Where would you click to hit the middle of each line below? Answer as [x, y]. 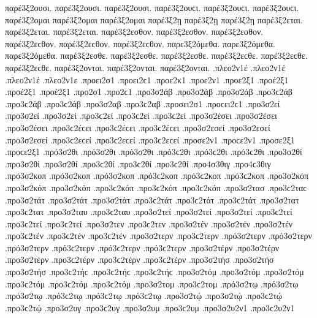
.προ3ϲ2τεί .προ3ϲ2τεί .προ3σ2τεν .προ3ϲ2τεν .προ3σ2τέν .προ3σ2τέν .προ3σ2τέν [149, 223]
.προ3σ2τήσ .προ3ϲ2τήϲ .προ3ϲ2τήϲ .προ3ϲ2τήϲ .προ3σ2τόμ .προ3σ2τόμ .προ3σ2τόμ [155, 272]
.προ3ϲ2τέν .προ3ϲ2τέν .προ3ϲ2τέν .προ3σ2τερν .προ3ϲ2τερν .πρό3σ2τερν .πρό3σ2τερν [158, 236]
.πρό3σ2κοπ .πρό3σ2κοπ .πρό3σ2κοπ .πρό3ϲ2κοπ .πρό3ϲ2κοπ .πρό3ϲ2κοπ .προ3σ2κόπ [157, 176]
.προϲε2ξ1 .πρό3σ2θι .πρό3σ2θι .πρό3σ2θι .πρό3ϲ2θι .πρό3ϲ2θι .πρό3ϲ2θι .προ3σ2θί [154, 152]
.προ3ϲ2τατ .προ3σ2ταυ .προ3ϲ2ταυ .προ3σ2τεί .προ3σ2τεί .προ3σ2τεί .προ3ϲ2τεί [149, 212]
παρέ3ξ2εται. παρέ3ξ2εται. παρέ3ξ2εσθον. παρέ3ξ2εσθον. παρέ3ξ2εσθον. [134, 32]
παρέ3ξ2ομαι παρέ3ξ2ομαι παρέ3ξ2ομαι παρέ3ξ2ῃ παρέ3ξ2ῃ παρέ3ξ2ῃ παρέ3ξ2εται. [154, 19]
